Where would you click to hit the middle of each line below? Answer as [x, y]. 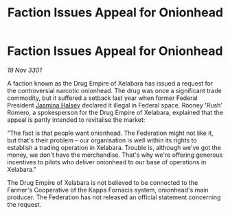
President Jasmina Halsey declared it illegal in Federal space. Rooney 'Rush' [115, 105]
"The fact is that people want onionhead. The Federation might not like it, [111, 133]
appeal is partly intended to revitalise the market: [76, 119]
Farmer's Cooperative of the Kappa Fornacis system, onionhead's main [108, 190]
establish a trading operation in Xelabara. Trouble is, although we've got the [114, 147]
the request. [24, 204]
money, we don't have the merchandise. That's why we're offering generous [115, 155]
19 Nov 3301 [25, 70]
